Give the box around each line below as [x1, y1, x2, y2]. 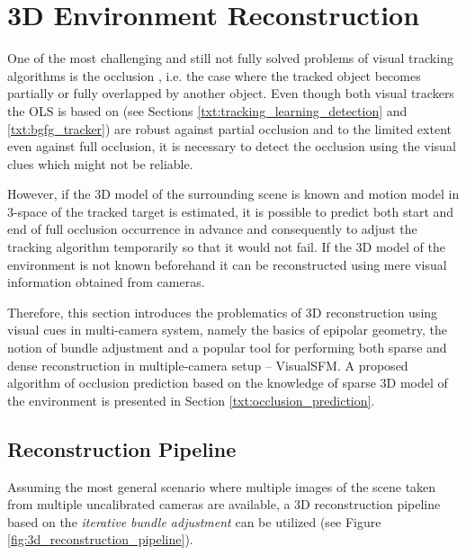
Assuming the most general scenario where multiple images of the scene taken [7, 477, 436, 496]
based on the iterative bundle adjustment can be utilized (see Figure [7, 512, 381, 531]
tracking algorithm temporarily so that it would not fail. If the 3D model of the [7, 237, 445, 256]
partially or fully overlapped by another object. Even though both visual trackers [7, 84, 454, 103]
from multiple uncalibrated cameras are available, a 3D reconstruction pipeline [7, 495, 441, 514]
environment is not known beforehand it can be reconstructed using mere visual [7, 255, 447, 273]
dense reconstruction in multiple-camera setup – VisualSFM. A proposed [7, 355, 408, 374]
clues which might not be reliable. [7, 154, 193, 173]
